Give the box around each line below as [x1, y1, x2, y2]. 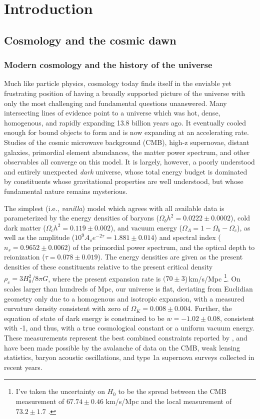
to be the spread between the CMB [118, 386, 226, 396]
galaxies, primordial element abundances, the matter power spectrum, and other [4, 146, 250, 157]
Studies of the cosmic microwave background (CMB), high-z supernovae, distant [4, 136, 249, 147]
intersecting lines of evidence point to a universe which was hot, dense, [4, 107, 220, 118]
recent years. [4, 361, 42, 372]
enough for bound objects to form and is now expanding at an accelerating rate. [4, 127, 249, 137]
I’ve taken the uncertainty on [15, 386, 105, 396]
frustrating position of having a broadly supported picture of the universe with [4, 87, 245, 98]
